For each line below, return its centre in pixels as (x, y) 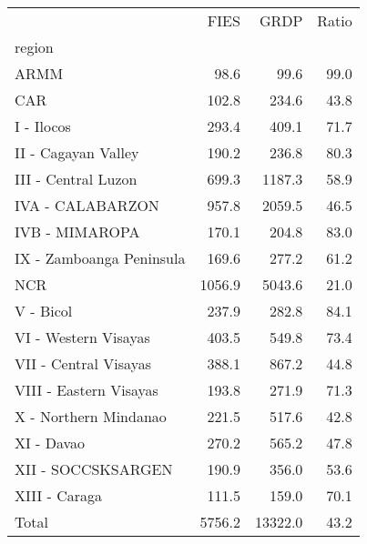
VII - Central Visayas (83, 363)
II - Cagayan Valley (77, 152)
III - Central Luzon (76, 179)
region (34, 47)
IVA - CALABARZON (87, 205)
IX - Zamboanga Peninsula (100, 258)
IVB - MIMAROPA (77, 232)
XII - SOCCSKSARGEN (94, 469)
